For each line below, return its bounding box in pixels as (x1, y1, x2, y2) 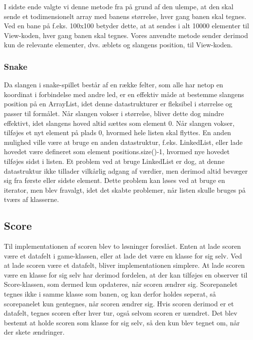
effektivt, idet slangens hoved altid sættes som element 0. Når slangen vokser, (4, 118, 235, 128)
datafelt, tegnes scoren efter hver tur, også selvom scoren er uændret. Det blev (4, 308, 237, 318)
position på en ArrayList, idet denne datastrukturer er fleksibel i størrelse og (4, 99, 233, 109)
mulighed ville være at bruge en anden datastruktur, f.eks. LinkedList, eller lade (4, 137, 243, 147)
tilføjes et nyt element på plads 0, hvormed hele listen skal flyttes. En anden (4, 127, 231, 138)
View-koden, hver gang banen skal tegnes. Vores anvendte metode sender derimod (4, 30, 248, 40)
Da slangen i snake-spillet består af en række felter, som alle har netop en (4, 80, 223, 90)
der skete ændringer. (4, 327, 65, 337)
